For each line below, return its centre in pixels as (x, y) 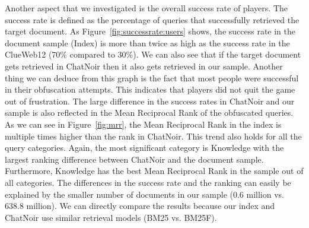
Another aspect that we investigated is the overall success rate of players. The (146, 8)
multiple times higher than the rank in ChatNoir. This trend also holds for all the (153, 136)
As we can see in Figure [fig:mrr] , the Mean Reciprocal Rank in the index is (143, 124)
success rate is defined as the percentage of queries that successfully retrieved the (152, 19)
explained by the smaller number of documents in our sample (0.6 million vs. (144, 194)
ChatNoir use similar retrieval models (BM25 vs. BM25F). (111, 217)
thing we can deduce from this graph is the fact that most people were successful (152, 77)
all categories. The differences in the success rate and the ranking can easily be (148, 182)
